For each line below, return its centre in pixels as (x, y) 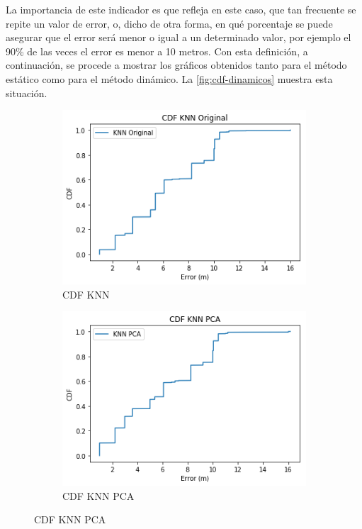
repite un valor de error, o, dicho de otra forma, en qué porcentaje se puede (169, 23)
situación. (27, 93)
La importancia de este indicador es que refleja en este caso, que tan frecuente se (181, 9)
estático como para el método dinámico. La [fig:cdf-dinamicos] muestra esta (169, 78)
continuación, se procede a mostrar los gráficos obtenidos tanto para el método (176, 65)
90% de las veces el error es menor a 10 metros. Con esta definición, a (157, 51)
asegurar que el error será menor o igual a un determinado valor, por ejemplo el (179, 37)
